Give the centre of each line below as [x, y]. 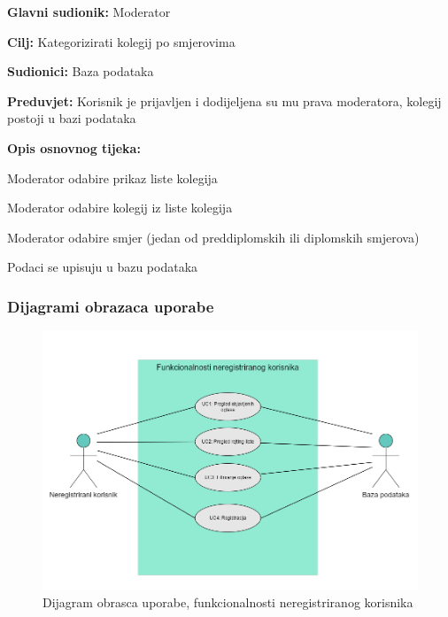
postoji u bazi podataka [72, 118]
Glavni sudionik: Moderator [89, 12]
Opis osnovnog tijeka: [74, 147]
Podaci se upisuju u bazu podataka [103, 267]
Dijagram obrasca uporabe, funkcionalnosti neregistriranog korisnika [228, 602]
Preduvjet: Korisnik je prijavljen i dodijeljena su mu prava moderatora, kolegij [224, 100]
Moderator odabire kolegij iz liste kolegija [120, 208]
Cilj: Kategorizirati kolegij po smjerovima [121, 41]
